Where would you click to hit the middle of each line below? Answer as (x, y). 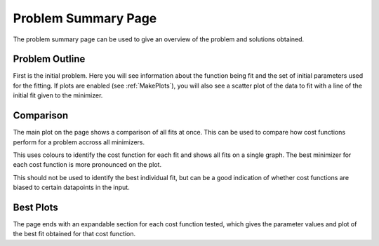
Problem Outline (49, 59)
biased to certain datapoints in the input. (71, 187)
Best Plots (36, 207)
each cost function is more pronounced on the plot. (87, 165)
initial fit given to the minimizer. (58, 95)
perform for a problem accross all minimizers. (79, 142)
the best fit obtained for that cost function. (74, 234)
